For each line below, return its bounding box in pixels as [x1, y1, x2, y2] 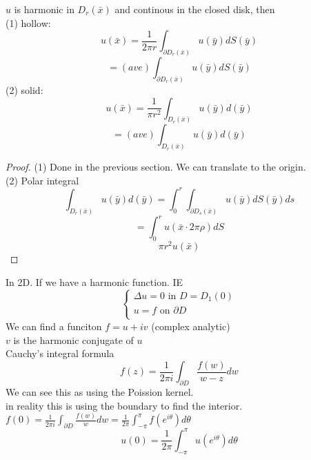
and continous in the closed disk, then [114, 2, 275, 16]
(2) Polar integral [6, 173, 79, 187]
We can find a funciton [6, 318, 102, 333]
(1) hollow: [6, 15, 51, 30]
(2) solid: [6, 82, 43, 97]
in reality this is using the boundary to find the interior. [6, 398, 243, 412]
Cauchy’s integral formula [6, 346, 114, 361]
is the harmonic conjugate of [13, 332, 134, 347]
